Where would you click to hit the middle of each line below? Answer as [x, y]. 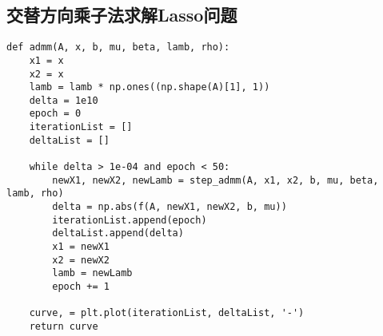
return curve [64, 326]
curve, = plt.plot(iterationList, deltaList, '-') [167, 313]
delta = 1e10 [64, 100]
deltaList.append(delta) [118, 233]
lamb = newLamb [92, 273]
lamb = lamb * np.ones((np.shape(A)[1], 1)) [150, 87]
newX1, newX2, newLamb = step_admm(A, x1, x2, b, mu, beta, [215, 180]
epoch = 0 [55, 114]
